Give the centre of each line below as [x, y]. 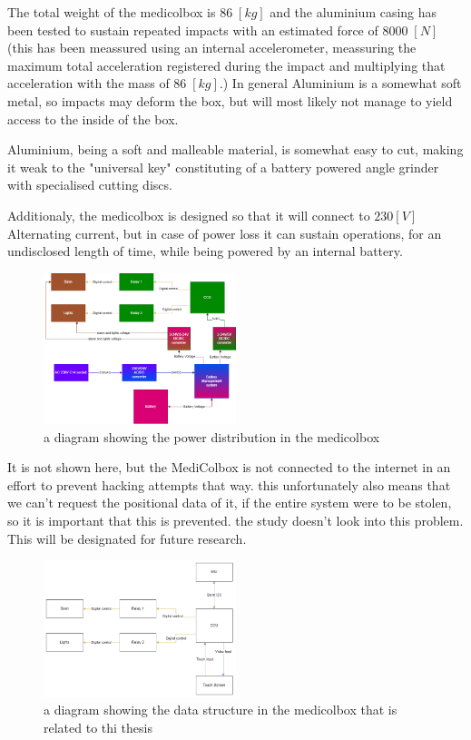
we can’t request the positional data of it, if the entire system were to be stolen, [230, 503]
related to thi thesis [98, 727]
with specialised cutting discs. [90, 185]
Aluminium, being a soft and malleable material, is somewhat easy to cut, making [235, 149]
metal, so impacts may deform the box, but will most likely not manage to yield [230, 100]
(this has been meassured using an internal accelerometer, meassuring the [212, 48]
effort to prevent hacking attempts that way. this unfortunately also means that [229, 484]
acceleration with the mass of [88, 83]
